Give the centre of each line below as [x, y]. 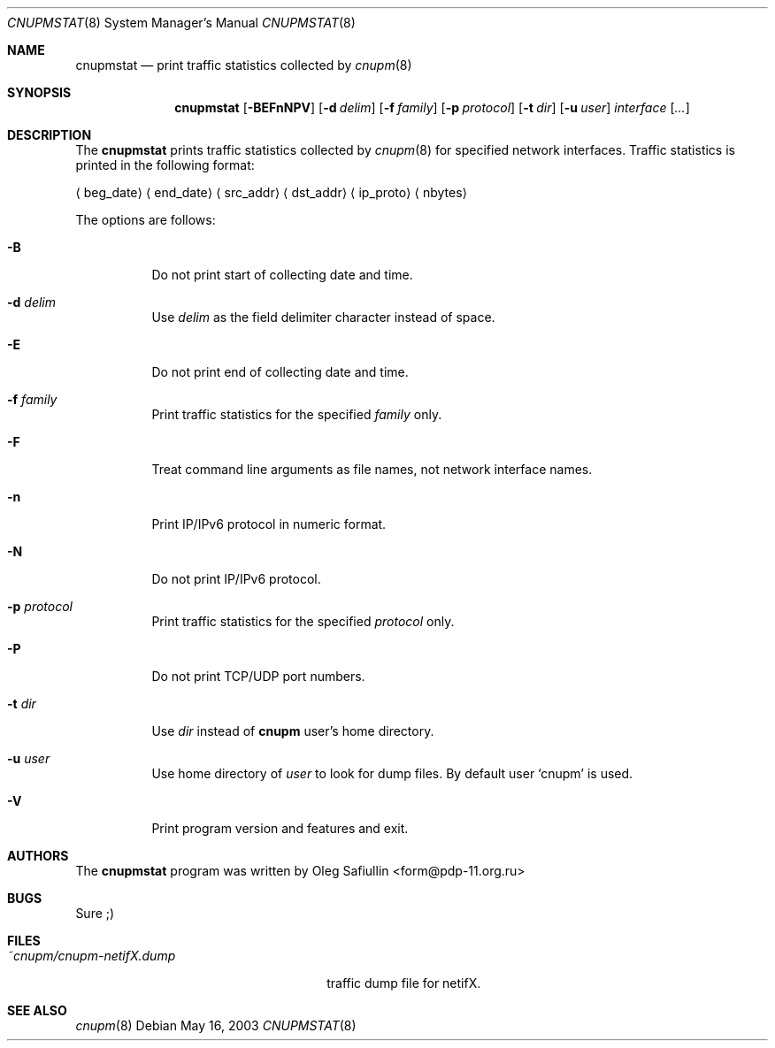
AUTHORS [38, 856]
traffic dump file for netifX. [404, 983]
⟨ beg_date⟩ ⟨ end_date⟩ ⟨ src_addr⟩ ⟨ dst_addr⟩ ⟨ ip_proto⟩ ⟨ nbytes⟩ [272, 192]
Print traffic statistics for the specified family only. [297, 414]
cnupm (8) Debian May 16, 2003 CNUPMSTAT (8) [216, 1025]
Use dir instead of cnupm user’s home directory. [293, 731]
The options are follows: [146, 220]
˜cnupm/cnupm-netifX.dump [92, 956]
